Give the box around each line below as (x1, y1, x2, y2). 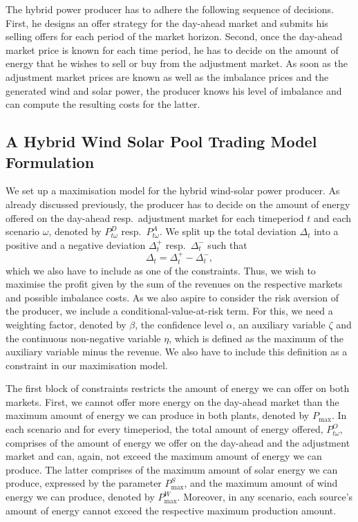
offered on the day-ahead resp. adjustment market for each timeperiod (6, 210, 304, 225)
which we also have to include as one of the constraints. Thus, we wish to (6, 263, 316, 277)
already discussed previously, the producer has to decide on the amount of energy (6, 196, 350, 211)
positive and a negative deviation (6, 237, 146, 252)
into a (314, 224, 339, 239)
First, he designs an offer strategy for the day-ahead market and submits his (6, 15, 328, 30)
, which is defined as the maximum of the (169, 330, 344, 345)
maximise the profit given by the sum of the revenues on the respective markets (6, 277, 343, 291)
